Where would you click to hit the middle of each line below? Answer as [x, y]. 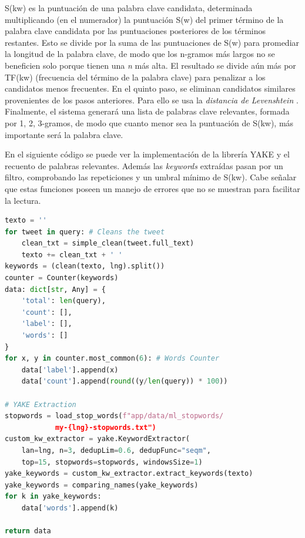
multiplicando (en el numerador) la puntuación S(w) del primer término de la [144, 19]
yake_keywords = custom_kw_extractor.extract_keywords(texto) [129, 474]
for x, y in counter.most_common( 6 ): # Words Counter [112, 359]
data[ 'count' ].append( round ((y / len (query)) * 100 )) [125, 381]
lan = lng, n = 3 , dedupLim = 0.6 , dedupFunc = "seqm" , [116, 450]
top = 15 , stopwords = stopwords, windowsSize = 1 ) [112, 462]
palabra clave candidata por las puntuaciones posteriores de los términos [135, 31]
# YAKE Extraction [41, 404]
